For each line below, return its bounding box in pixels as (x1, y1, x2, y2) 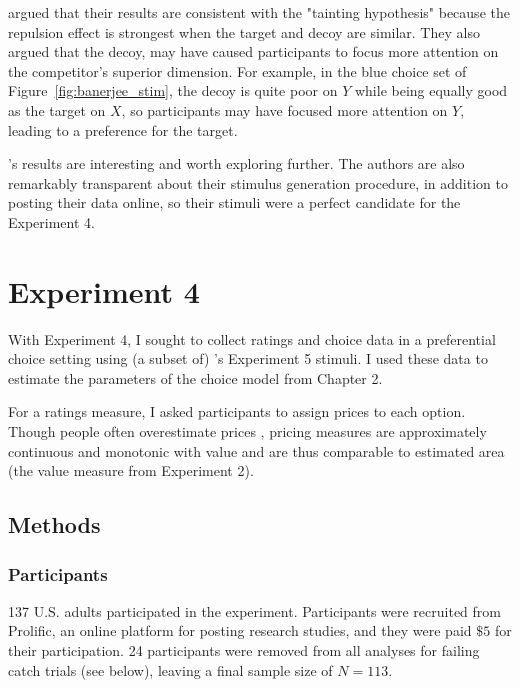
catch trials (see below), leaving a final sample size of (8, 659, 333, 680)
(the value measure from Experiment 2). (8, 460, 254, 481)
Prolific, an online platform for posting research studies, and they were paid (8, 620, 472, 641)
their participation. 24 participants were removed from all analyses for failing (8, 640, 480, 660)
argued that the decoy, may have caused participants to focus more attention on (8, 41, 499, 62)
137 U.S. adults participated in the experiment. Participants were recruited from (8, 600, 501, 621)
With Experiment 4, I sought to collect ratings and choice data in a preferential (8, 328, 496, 349)
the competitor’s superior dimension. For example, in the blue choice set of (8, 60, 467, 81)
